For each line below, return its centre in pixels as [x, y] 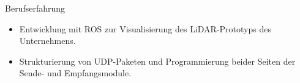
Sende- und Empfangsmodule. [75, 73]
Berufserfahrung [35, 8]
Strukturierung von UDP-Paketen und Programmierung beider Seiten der [157, 61]
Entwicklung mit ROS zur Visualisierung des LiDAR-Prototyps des [145, 28]
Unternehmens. [47, 41]
